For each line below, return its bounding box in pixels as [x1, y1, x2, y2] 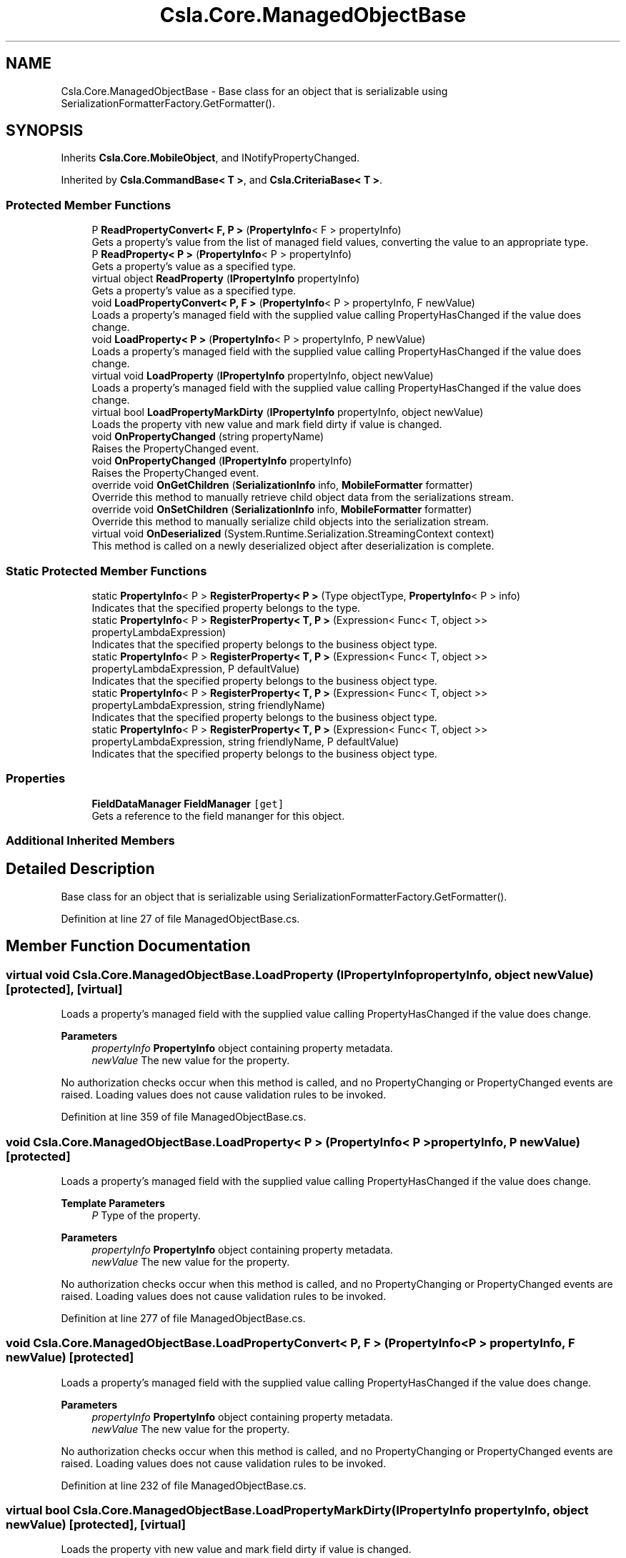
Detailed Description [6, 860, 155, 878]
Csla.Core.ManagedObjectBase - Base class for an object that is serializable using [61, 84, 448, 97]
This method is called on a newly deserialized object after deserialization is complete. [91, 540, 495, 552]
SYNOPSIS [6, 121, 84, 140]
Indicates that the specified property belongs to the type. [91, 601, 361, 614]
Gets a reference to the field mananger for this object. [91, 809, 345, 822]
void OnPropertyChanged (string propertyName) [91, 430, 324, 443]
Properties [6, 771, 66, 786]
